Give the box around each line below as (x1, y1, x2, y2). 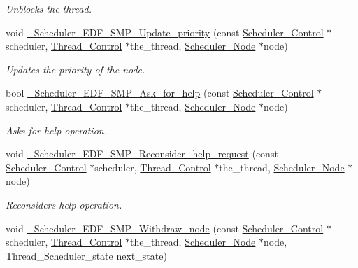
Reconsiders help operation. (6, 197, 122, 211)
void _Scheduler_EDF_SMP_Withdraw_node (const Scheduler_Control (6, 220, 324, 235)
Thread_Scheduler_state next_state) (6, 248, 167, 262)
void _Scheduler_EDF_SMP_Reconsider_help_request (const (6, 146, 278, 161)
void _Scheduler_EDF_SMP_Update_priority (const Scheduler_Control (6, 24, 324, 39)
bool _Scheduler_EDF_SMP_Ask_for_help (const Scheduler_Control (6, 85, 314, 100)
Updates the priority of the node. (6, 62, 145, 76)
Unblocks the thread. (6, 1, 92, 15)
